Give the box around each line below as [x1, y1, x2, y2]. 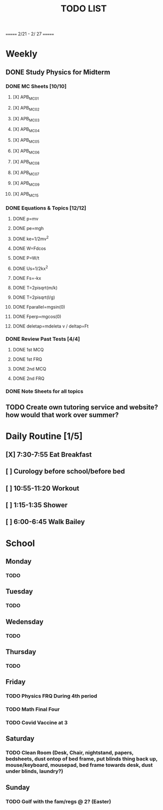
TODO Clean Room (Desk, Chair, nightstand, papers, [5, 749, 134, 756]
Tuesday [5, 588, 33, 596]
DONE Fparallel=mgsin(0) [12, 304, 65, 310]
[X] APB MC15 [12, 191, 39, 198]
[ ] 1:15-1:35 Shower [5, 501, 68, 509]
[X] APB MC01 [12, 94, 39, 101]
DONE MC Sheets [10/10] [5, 83, 67, 90]
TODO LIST [60, 3, 107, 14]
